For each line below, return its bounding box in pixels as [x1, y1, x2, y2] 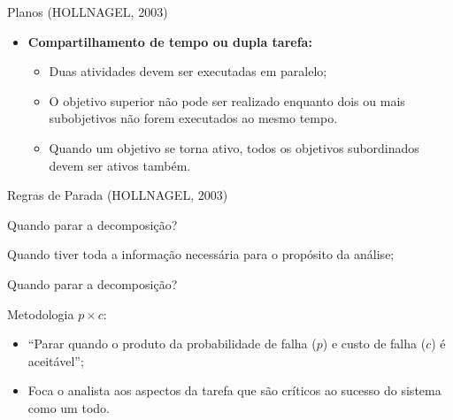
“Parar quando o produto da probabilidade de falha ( [27, 334, 317, 353]
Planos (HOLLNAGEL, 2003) [7, 3, 168, 20]
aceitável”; [27, 351, 84, 370]
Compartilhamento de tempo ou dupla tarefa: [27, 32, 312, 50]
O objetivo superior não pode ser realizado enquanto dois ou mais [49, 91, 405, 110]
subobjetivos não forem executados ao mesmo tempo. [49, 109, 338, 127]
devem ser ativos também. [49, 156, 191, 174]
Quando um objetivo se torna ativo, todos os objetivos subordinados [49, 138, 419, 157]
